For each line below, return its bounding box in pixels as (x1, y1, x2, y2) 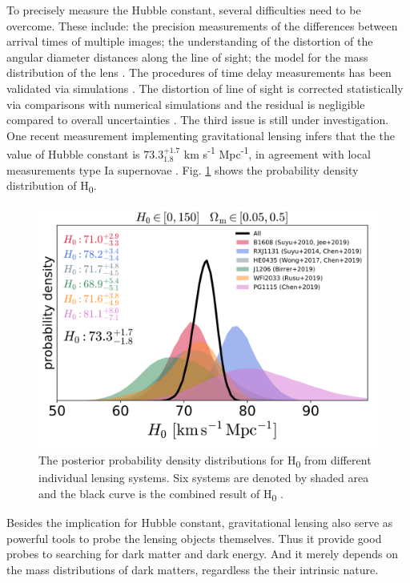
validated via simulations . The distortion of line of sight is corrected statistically (6, 79, 404, 96)
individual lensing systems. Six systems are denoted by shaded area (38, 469, 369, 486)
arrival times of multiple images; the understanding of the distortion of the (6, 33, 373, 50)
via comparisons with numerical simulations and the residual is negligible (6, 95, 365, 112)
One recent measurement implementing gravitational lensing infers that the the (6, 127, 395, 143)
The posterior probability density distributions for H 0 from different (38, 452, 372, 470)
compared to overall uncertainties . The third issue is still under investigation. (6, 111, 389, 128)
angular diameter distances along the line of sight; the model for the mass (6, 48, 368, 65)
